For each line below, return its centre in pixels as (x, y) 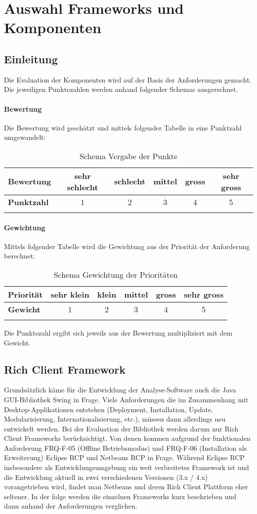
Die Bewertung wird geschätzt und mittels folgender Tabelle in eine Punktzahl (123, 127)
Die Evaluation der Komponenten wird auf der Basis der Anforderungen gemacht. (128, 79)
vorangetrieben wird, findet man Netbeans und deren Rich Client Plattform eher (126, 487)
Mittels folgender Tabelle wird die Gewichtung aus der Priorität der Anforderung (127, 246)
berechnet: (20, 256)
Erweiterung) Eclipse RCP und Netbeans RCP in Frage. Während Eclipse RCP (124, 457)
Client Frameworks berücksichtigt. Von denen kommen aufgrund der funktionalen (127, 438)
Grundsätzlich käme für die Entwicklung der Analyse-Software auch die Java (120, 390)
